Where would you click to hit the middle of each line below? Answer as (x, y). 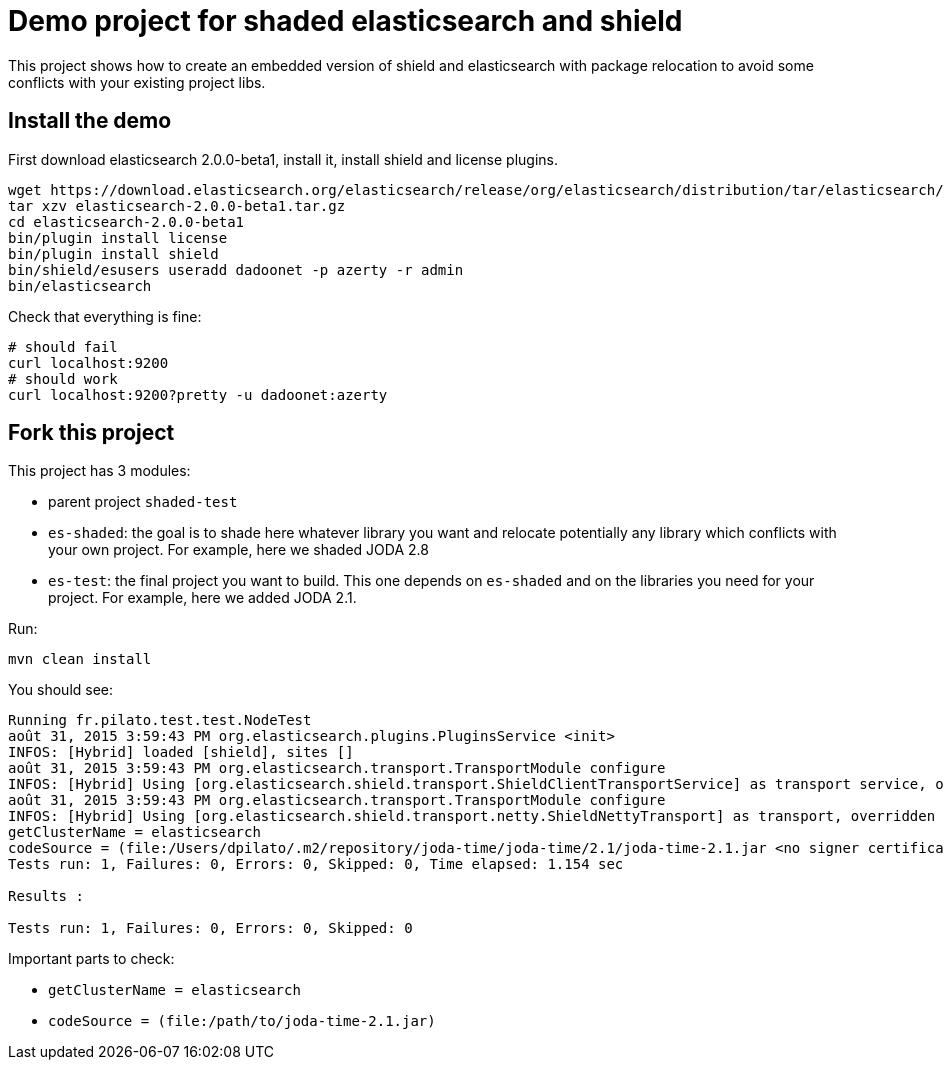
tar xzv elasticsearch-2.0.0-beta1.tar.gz (177, 205)
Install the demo (90, 121)
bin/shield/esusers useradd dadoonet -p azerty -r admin (236, 269)
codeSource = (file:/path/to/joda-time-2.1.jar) (242, 1021)
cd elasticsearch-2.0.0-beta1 (126, 221)
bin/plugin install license (118, 237)
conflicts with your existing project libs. (137, 82)
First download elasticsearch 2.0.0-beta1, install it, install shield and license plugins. (283, 159)
